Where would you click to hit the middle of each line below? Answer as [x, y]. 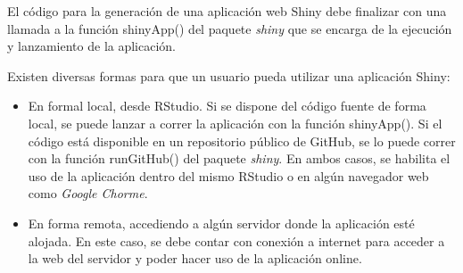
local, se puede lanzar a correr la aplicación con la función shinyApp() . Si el [235, 123]
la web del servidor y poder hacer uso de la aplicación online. [195, 258]
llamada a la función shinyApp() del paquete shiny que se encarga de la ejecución [230, 28]
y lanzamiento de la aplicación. [91, 46]
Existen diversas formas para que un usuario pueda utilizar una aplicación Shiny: [229, 75]
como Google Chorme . [88, 193]
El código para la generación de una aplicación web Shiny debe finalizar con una [227, 11]
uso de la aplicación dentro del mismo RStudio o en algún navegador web [228, 175]
